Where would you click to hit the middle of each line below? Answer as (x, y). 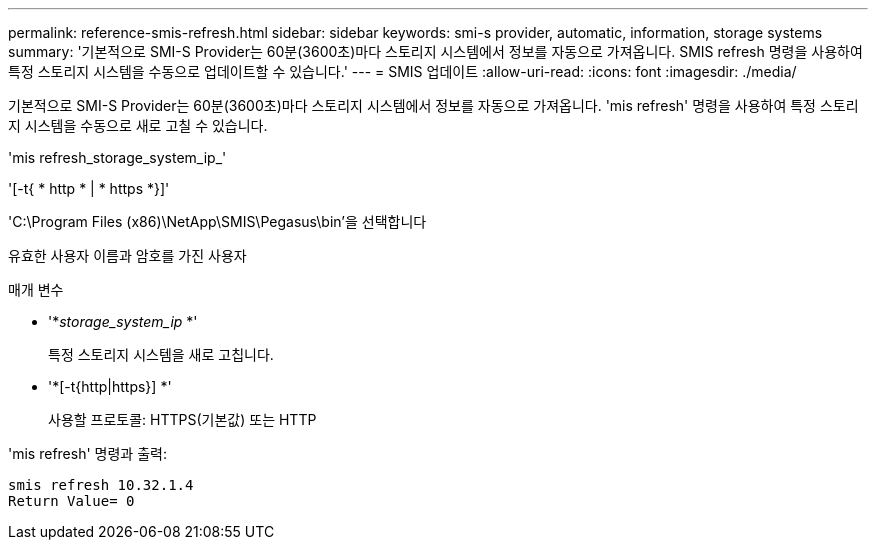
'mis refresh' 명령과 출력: (87, 453)
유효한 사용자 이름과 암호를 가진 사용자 (127, 255)
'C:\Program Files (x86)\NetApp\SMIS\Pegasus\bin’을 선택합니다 (217, 221)
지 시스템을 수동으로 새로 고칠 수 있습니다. (138, 125)
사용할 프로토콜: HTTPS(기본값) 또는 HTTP (182, 419)
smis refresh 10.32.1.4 (101, 485)
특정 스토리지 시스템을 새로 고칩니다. (161, 354)
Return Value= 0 (71, 501)
